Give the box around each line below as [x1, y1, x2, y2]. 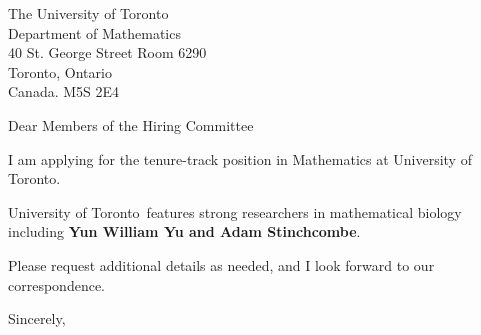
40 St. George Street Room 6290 [8, 42, 207, 63]
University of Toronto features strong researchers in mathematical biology [8, 201, 462, 222]
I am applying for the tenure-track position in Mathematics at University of [8, 148, 472, 169]
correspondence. [8, 274, 105, 295]
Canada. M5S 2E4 [8, 81, 120, 102]
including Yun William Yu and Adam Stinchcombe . [8, 221, 361, 242]
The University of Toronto [8, 3, 169, 23]
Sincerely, [8, 308, 66, 329]
